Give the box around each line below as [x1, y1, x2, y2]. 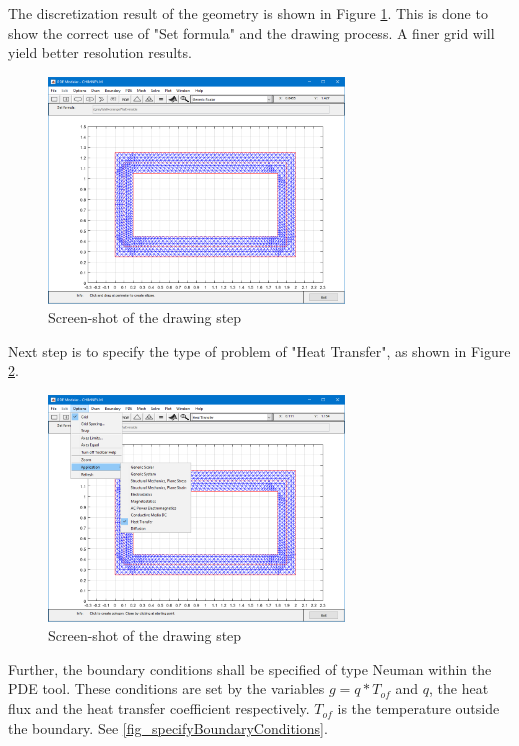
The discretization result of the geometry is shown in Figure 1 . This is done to [8, 3, 488, 23]
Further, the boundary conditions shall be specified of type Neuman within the [8, 658, 492, 679]
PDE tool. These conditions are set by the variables [8, 678, 325, 699]
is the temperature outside [337, 698, 500, 719]
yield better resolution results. [8, 42, 192, 63]
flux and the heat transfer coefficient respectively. [8, 698, 310, 719]
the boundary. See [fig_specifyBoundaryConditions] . [8, 717, 328, 738]
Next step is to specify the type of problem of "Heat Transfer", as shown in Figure [8, 340, 511, 361]
